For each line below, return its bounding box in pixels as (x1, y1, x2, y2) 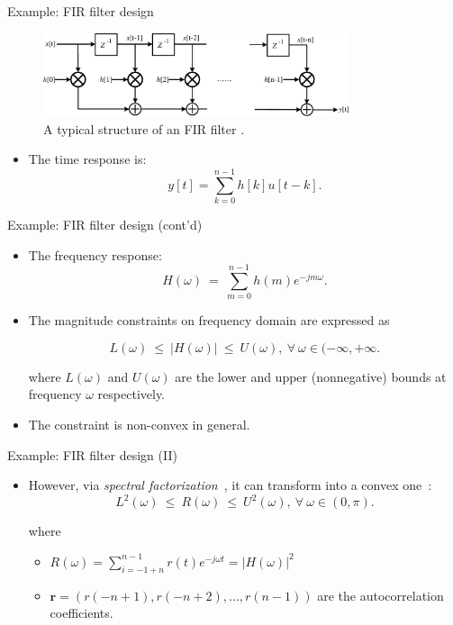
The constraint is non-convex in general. (28, 415, 250, 433)
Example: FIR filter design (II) (7, 445, 177, 464)
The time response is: (28, 149, 147, 168)
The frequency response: (28, 245, 162, 264)
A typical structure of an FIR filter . (43, 119, 245, 138)
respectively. (97, 385, 166, 403)
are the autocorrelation (317, 585, 444, 604)
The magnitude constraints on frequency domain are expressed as (28, 311, 390, 330)
